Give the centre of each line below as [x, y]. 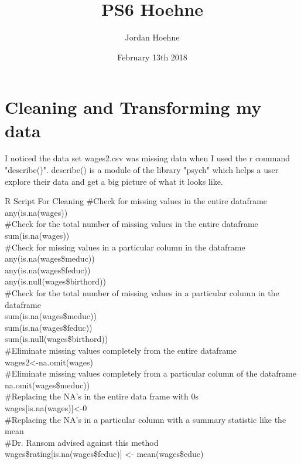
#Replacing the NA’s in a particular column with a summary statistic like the [146, 419]
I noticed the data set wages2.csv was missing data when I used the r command [147, 158]
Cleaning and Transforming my [133, 107]
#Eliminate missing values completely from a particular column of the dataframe [150, 373]
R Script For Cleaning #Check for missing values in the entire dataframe [136, 201]
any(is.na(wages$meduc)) [50, 258]
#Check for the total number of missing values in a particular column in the [142, 292]
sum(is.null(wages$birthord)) [57, 339]
